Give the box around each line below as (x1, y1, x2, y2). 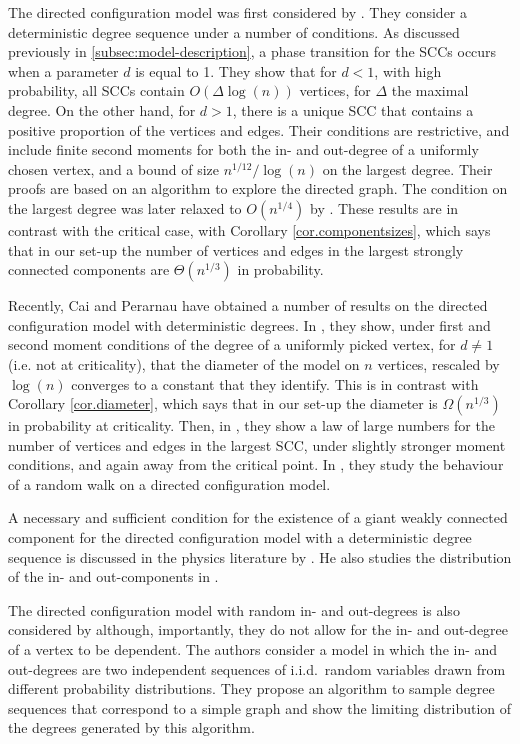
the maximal (391, 80, 469, 101)
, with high (374, 60, 442, 81)
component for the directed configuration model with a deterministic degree (8, 527, 472, 548)
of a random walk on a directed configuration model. (8, 473, 331, 494)
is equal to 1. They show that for (135, 60, 337, 81)
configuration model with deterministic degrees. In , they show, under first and (8, 314, 491, 335)
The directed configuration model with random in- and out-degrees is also (8, 599, 460, 620)
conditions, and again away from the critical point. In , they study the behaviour (8, 454, 504, 475)
